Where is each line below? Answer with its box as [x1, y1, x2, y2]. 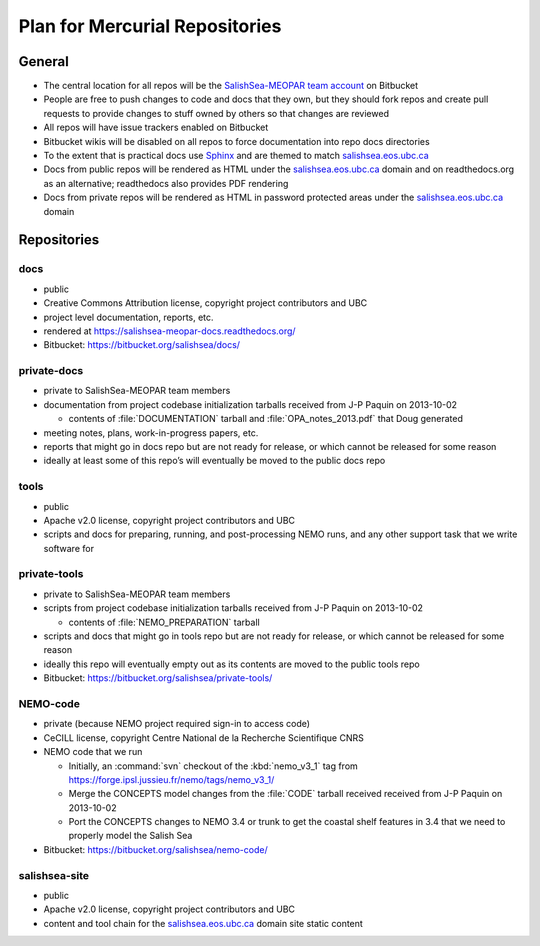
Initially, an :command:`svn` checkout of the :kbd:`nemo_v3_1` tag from [68, 760, 359, 772]
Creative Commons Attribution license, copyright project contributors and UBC [43, 297, 368, 309]
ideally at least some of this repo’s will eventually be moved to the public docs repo [43, 455, 386, 467]
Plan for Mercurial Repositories [18, 15, 282, 37]
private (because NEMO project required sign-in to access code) [43, 718, 310, 730]
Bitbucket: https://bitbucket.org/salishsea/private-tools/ [43, 672, 273, 684]
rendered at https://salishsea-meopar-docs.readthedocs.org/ [43, 325, 296, 337]
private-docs [18, 364, 84, 378]
